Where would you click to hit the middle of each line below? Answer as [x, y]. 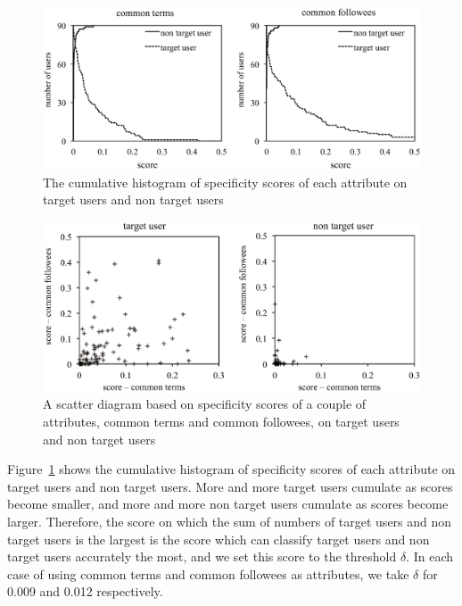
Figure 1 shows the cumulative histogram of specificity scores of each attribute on [231, 469]
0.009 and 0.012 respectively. [85, 591]
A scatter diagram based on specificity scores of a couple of [205, 404]
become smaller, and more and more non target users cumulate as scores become [228, 504]
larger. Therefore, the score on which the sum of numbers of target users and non [230, 521]
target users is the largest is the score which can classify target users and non [219, 539]
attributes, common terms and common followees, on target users [221, 422]
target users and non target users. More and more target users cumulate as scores [230, 486]
